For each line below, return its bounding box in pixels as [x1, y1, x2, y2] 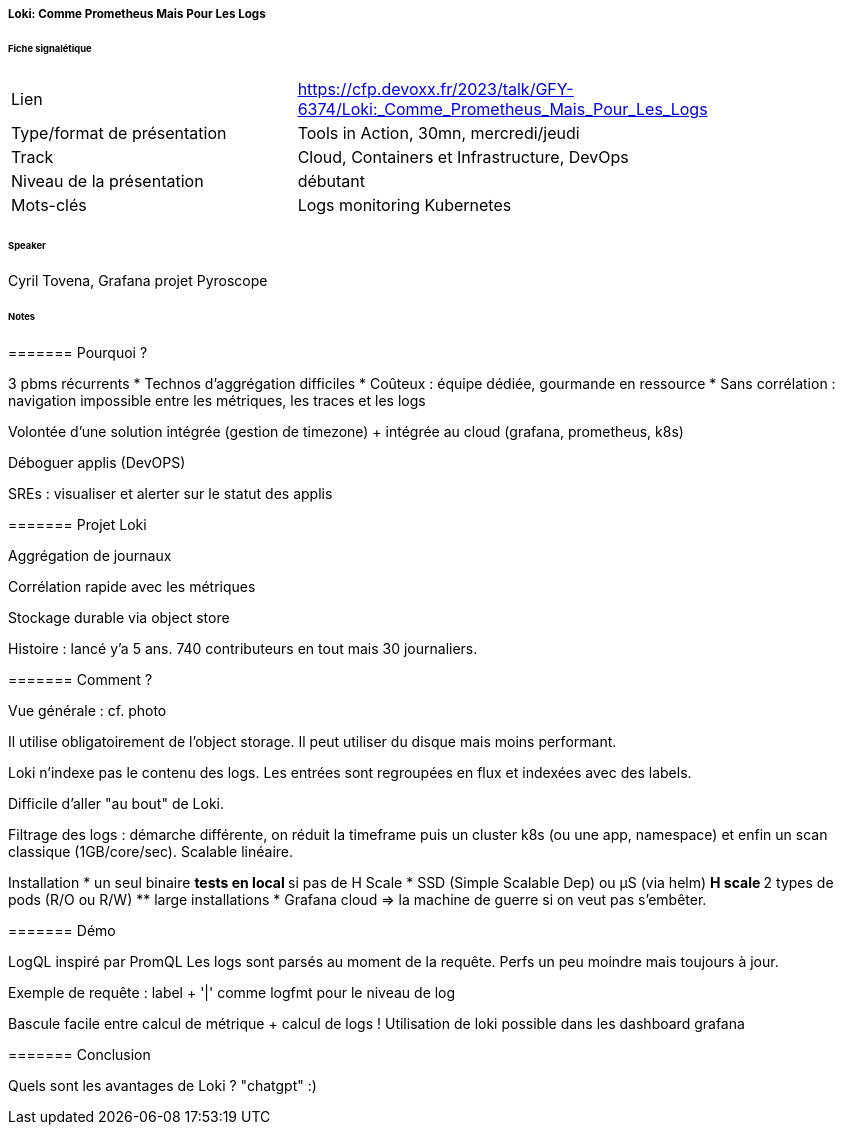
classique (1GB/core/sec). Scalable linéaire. [8, 843, 294, 861]
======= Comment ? [8, 671, 153, 689]
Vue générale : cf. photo [8, 702, 167, 720]
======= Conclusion [8, 1046, 151, 1064]
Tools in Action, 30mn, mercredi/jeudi [297, 122, 580, 143]
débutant [297, 170, 366, 191]
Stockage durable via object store [8, 609, 230, 627]
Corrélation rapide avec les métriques [8, 578, 256, 596]
